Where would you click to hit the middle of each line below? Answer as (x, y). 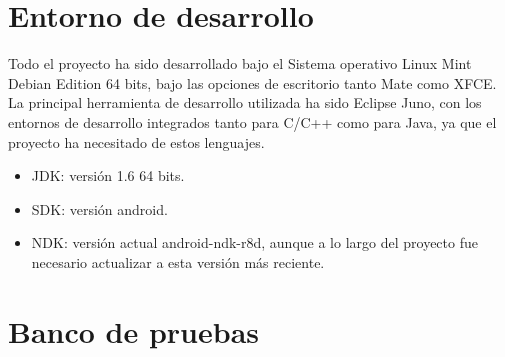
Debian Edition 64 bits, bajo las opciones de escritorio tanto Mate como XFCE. (252, 82)
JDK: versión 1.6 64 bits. (108, 175)
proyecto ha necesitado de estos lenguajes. (136, 141)
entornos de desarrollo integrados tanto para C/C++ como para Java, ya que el (252, 121)
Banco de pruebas (134, 330)
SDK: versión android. (99, 208)
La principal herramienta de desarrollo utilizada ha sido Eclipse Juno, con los (245, 102)
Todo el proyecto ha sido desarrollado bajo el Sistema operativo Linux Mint (240, 63)
